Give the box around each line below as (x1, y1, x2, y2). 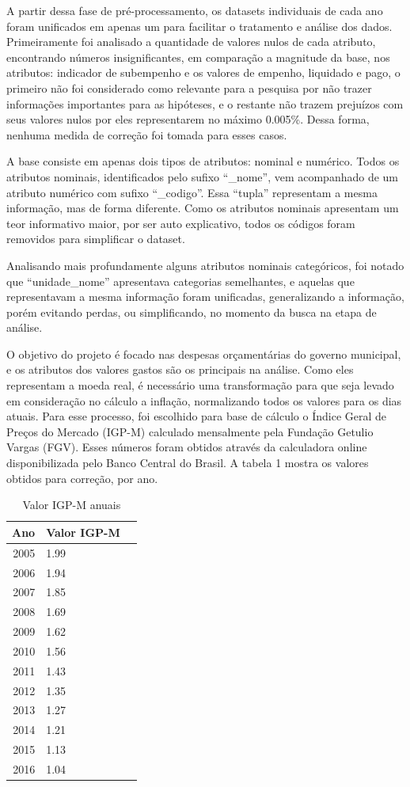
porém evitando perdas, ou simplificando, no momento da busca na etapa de (6, 303, 377, 320)
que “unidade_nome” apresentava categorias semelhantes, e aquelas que (6, 272, 355, 289)
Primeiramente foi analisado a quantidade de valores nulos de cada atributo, (6, 33, 376, 50)
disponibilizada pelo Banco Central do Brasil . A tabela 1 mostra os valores (6, 454, 369, 471)
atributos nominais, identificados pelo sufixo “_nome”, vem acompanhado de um (6, 168, 399, 184)
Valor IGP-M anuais (22, 496, 121, 513)
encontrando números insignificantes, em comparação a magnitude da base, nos (6, 48, 390, 65)
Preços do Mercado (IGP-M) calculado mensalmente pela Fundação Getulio (6, 423, 374, 439)
